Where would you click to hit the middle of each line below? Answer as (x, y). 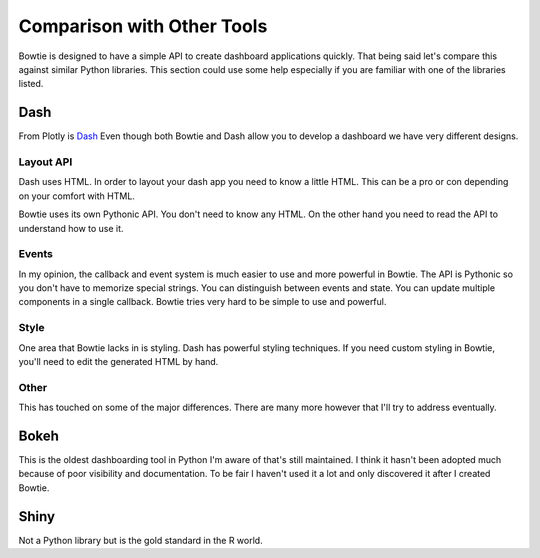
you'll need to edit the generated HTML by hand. (118, 361)
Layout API (45, 162)
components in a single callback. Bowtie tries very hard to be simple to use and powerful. (202, 302)
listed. (31, 84)
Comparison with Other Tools (143, 26)
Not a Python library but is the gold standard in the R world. (141, 540)
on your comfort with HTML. (76, 196)
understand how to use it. (71, 228)
